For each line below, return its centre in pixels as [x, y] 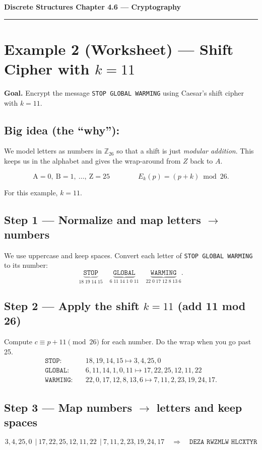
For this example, [31, 192]
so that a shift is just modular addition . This [185, 151]
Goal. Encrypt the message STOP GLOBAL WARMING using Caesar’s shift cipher [124, 92]
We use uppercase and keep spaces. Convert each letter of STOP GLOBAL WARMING [128, 255]
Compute [18, 342]
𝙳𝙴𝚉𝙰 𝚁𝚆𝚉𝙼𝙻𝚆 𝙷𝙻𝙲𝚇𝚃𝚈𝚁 [223, 442]
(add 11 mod [212, 305]
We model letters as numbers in [53, 151]
